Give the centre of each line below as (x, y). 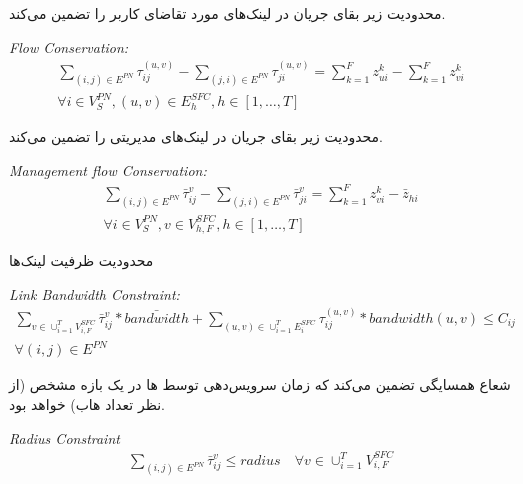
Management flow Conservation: (108, 170)
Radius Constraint (64, 437)
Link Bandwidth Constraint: (94, 293)
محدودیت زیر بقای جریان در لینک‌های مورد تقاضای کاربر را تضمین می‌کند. (227, 13)
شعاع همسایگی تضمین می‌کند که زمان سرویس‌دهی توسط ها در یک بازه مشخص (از (260, 384)
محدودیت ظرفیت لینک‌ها (81, 259)
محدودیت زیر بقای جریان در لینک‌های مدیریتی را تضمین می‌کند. (196, 136)
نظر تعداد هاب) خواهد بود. (87, 403)
